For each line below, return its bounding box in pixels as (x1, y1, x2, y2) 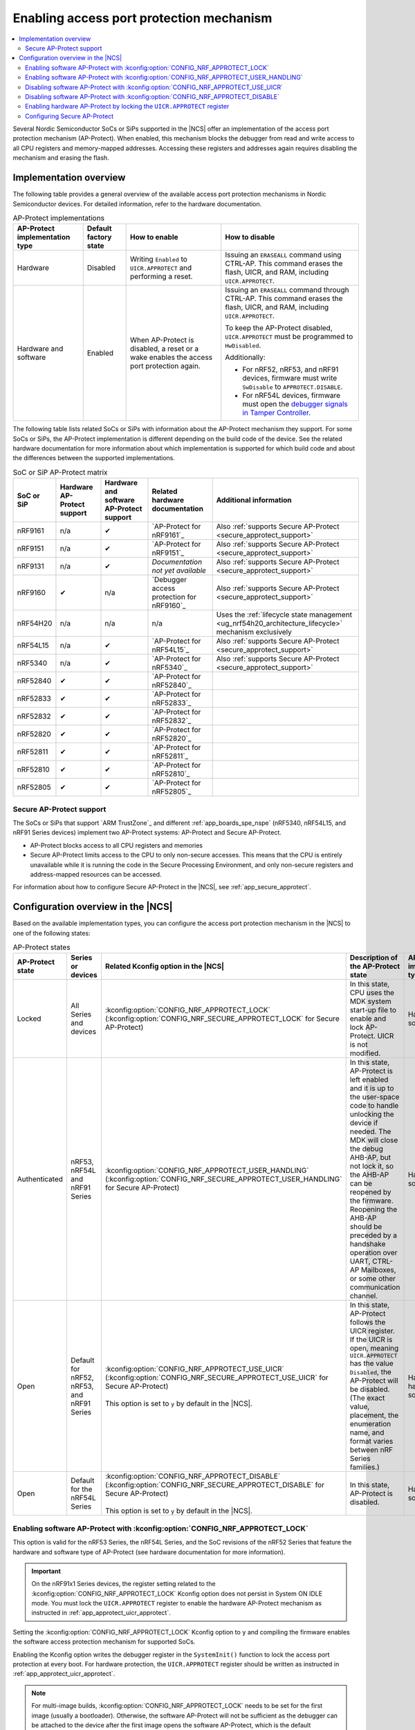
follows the (349, 1318, 386, 1327)
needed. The (349, 1127, 391, 1136)
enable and (349, 1014, 387, 1023)
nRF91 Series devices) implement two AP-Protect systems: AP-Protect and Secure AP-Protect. (12, 828, 282, 837)
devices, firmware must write (242, 374, 338, 383)
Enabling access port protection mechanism (12, 10, 273, 26)
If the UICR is (349, 1335, 393, 1345)
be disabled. (349, 1385, 390, 1394)
